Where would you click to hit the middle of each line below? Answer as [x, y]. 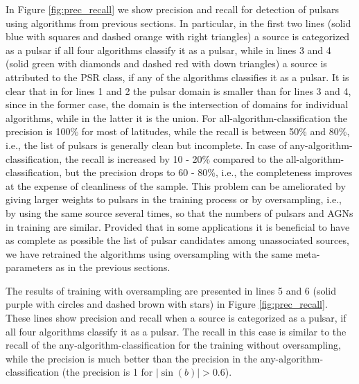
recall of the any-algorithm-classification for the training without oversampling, [173, 345]
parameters [29, 267]
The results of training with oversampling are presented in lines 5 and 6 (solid [171, 290]
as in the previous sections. [113, 267]
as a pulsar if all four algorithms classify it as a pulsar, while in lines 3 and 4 [168, 50]
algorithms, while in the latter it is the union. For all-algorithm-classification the [177, 117]
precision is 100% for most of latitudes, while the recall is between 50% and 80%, [178, 131]
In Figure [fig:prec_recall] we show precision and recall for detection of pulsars [173, 9]
